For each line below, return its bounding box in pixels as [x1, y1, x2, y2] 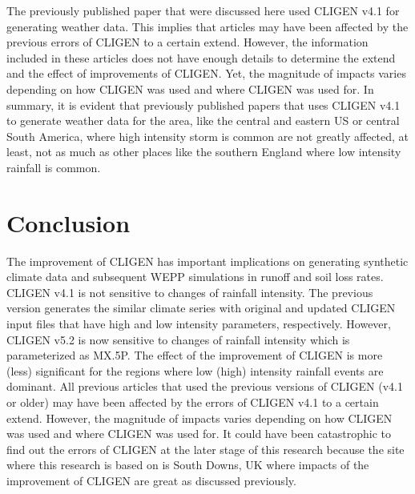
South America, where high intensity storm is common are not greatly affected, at [6, 127, 409, 144]
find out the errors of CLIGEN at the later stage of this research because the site [6, 440, 405, 457]
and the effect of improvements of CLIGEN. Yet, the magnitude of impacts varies [6, 65, 406, 82]
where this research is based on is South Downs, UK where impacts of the [6, 456, 369, 473]
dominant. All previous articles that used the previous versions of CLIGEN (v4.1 [6, 378, 404, 395]
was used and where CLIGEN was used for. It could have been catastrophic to [6, 425, 392, 442]
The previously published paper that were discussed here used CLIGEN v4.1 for [6, 2, 400, 18]
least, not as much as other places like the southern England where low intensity [6, 143, 401, 160]
